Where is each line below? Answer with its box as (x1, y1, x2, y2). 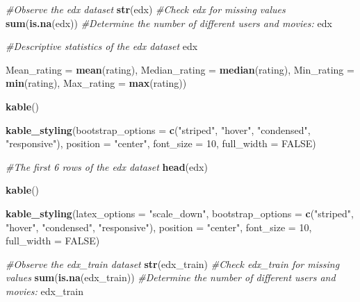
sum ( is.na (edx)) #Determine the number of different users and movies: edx (6, 15, 332, 30)
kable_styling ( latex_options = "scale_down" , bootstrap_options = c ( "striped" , (6, 205, 354, 220)
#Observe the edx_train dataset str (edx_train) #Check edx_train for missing (6, 256, 340, 271)
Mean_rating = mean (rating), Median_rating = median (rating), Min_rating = (6, 62, 354, 76)
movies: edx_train (6, 283, 83, 298)
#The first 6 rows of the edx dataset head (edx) (6, 159, 208, 174)
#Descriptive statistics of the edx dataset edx (6, 39, 198, 53)
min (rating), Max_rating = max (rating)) (6, 76, 187, 90)
